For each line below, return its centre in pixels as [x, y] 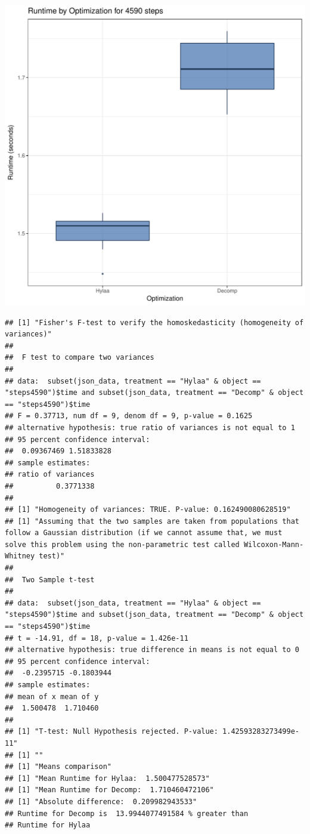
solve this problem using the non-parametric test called [122, 544]
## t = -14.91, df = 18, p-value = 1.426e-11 [97, 638]
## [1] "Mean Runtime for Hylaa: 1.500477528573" [107, 778]
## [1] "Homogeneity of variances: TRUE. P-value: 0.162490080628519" [148, 510]
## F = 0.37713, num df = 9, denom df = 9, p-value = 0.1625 [129, 416]
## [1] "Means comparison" [58, 767]
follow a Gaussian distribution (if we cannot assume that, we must [144, 533]
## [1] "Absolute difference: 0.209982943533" [101, 801]
